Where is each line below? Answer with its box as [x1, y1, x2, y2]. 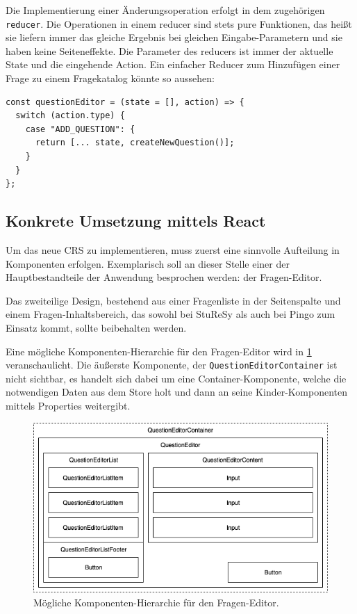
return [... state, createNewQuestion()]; [35, 138, 235, 148]
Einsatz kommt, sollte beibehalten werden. [6, 320, 187, 334]
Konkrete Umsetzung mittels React [6, 210, 266, 232]
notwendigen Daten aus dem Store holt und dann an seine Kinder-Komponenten [6, 385, 348, 399]
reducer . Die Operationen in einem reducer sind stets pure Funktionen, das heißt [6, 16, 352, 31]
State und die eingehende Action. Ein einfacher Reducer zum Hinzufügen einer [6, 57, 340, 72]
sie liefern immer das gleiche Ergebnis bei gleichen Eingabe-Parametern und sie [6, 30, 342, 45]
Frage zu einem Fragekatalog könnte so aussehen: [6, 71, 215, 86]
